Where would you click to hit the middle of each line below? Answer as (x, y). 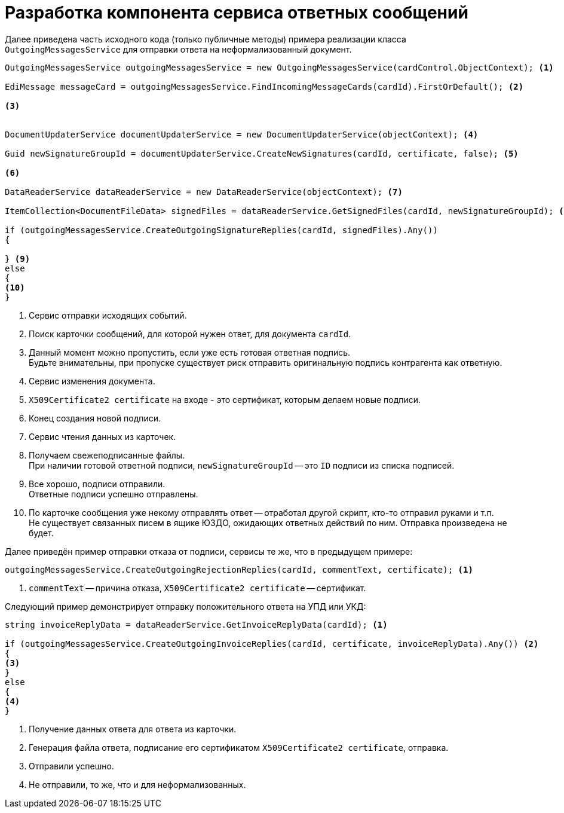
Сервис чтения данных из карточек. (102, 436)
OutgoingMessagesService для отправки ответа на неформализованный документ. (178, 49)
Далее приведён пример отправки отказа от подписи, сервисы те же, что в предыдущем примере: (209, 551)
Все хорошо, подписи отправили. (97, 484)
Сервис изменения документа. (92, 381)
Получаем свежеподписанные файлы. (107, 455)
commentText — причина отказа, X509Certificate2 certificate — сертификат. (197, 588)
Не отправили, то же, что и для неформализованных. (137, 784)
